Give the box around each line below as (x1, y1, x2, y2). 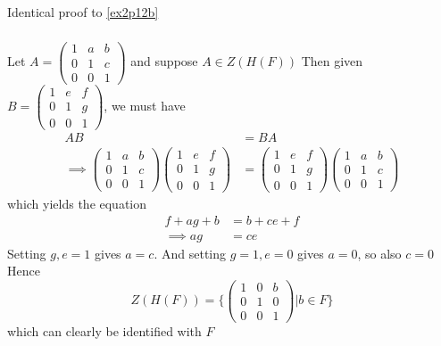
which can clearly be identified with (7, 321, 202, 340)
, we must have (104, 95, 186, 114)
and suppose (130, 52, 198, 70)
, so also (357, 243, 402, 262)
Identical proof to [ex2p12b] (7, 2, 159, 21)
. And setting (154, 243, 227, 262)
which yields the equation (7, 194, 147, 212)
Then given (301, 52, 363, 70)
